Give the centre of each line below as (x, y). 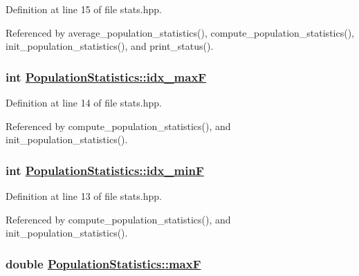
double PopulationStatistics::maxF (103, 263)
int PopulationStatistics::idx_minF (105, 170)
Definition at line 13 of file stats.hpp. (84, 196)
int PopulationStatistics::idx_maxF (106, 76)
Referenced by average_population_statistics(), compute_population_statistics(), (180, 32)
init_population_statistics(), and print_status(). (110, 46)
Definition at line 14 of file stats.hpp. (84, 102)
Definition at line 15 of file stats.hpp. (84, 9)
